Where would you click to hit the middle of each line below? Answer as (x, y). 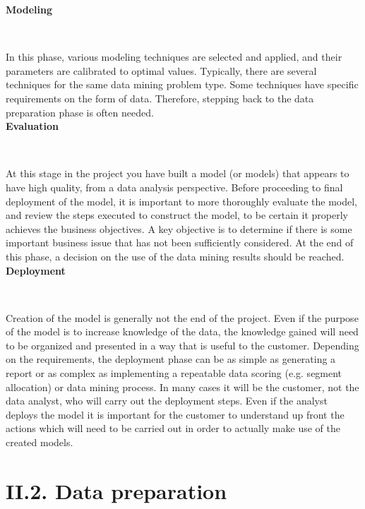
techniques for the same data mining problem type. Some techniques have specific (182, 84)
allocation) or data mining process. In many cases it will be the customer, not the (182, 387)
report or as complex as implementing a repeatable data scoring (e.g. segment (174, 373)
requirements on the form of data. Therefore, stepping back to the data (160, 98)
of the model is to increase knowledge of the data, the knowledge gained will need (182, 331)
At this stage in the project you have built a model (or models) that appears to (178, 173)
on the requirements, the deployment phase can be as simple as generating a (171, 359)
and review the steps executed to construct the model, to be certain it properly (177, 215)
